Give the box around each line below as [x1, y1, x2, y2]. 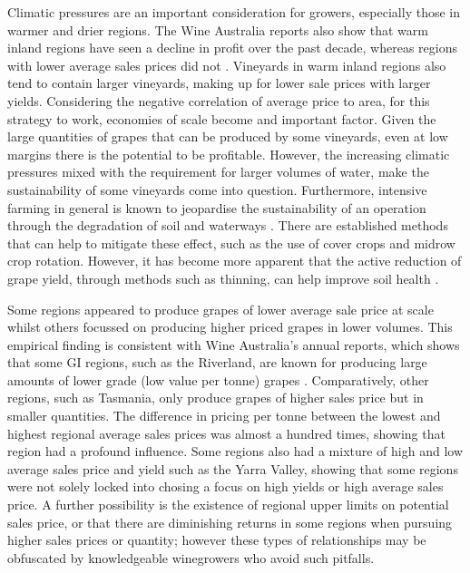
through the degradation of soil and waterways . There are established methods [7, 216, 448, 235]
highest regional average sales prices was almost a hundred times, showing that [7, 423, 446, 442]
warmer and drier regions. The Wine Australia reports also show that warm [7, 20, 428, 39]
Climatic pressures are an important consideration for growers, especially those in [7, 3, 460, 21]
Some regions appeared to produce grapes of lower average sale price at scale [7, 299, 434, 318]
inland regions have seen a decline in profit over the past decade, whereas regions [7, 38, 457, 57]
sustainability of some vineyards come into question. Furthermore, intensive [7, 180, 427, 199]
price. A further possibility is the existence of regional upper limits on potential [7, 495, 449, 514]
